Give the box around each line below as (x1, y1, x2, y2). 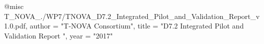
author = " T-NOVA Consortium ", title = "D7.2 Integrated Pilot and (30, 20, 244, 31)
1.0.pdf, (4, 20, 28, 31)
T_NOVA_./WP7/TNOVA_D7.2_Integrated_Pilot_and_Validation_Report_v (4, 10, 260, 21)
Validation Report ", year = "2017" (4, 30, 113, 40)
